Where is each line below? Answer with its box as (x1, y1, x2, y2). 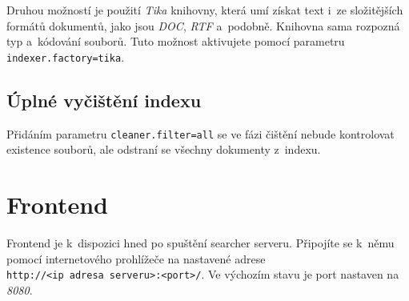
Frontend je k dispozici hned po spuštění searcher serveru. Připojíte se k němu (6, 235, 395, 251)
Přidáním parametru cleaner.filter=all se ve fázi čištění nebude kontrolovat (6, 125, 395, 142)
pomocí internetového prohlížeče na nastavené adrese (6, 250, 266, 267)
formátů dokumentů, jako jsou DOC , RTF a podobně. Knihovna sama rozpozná (6, 17, 400, 34)
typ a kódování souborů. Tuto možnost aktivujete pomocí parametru (6, 33, 345, 50)
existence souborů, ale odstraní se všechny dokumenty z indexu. (6, 141, 321, 158)
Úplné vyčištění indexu (6, 87, 202, 112)
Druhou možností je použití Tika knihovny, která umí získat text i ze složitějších (6, 2, 403, 18)
